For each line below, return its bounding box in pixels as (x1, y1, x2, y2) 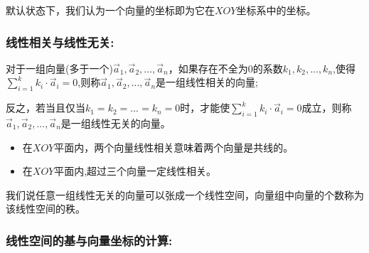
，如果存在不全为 (168, 60, 248, 75)
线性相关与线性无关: (6, 33, 114, 50)
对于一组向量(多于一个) (6, 60, 113, 75)
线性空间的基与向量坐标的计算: (6, 231, 173, 249)
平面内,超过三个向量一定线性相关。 (54, 163, 217, 178)
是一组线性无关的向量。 (60, 116, 171, 130)
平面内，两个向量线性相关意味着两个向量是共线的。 (54, 139, 294, 154)
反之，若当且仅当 (6, 100, 85, 115)
